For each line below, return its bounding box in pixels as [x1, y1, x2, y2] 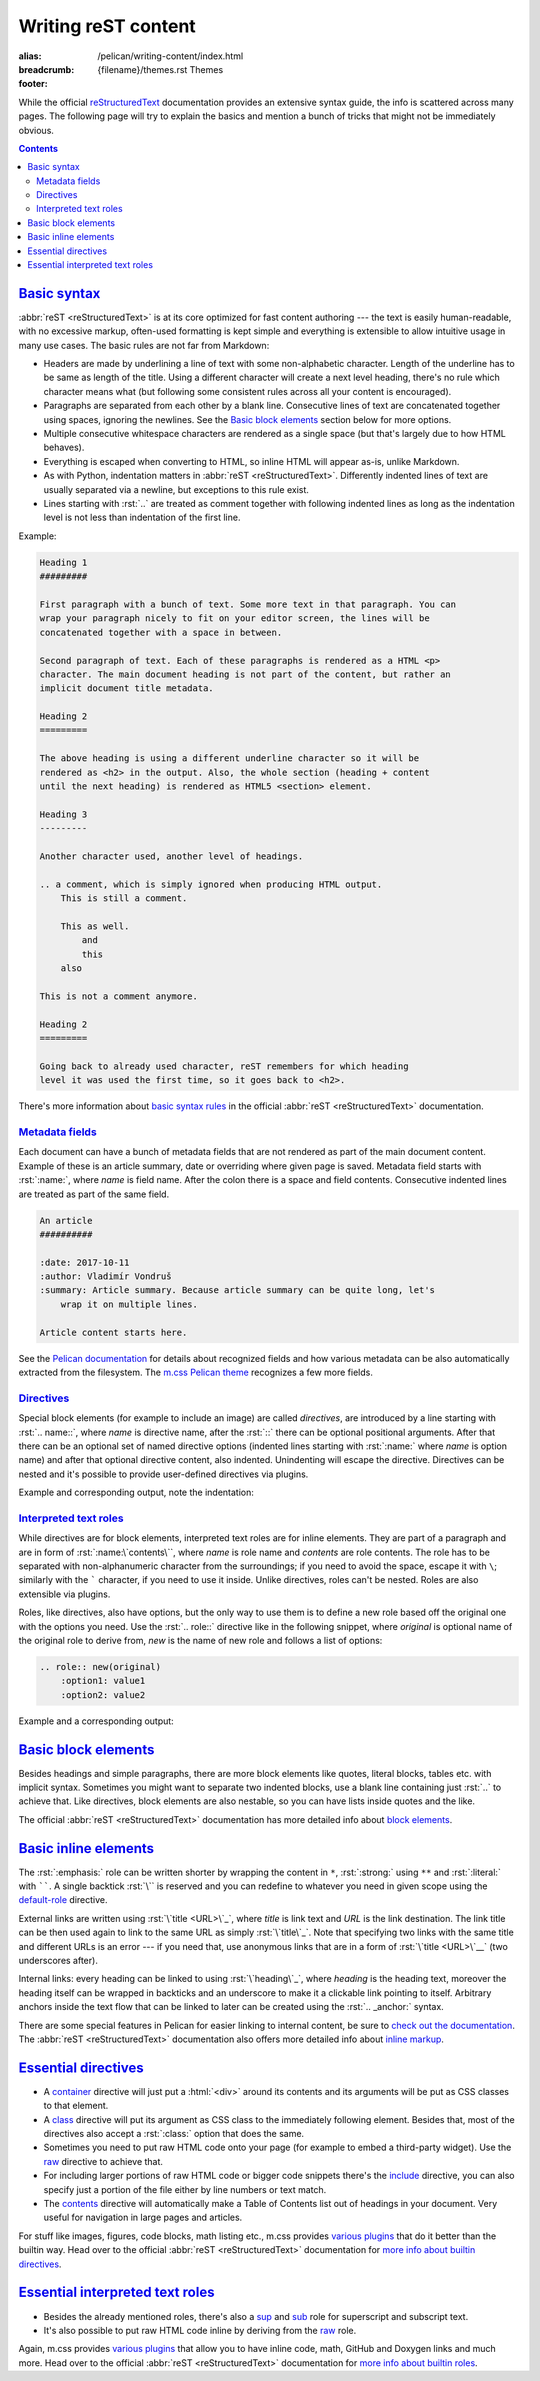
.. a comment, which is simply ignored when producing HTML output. [39, 878, 383, 890]
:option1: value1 [60, 1675, 146, 1687]
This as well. [60, 920, 130, 932]
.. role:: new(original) [39, 1661, 162, 1672]
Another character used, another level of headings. [39, 850, 304, 862]
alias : [18, 50, 42, 62]
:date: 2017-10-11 [39, 1256, 130, 1268]
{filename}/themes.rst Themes [97, 63, 224, 75]
